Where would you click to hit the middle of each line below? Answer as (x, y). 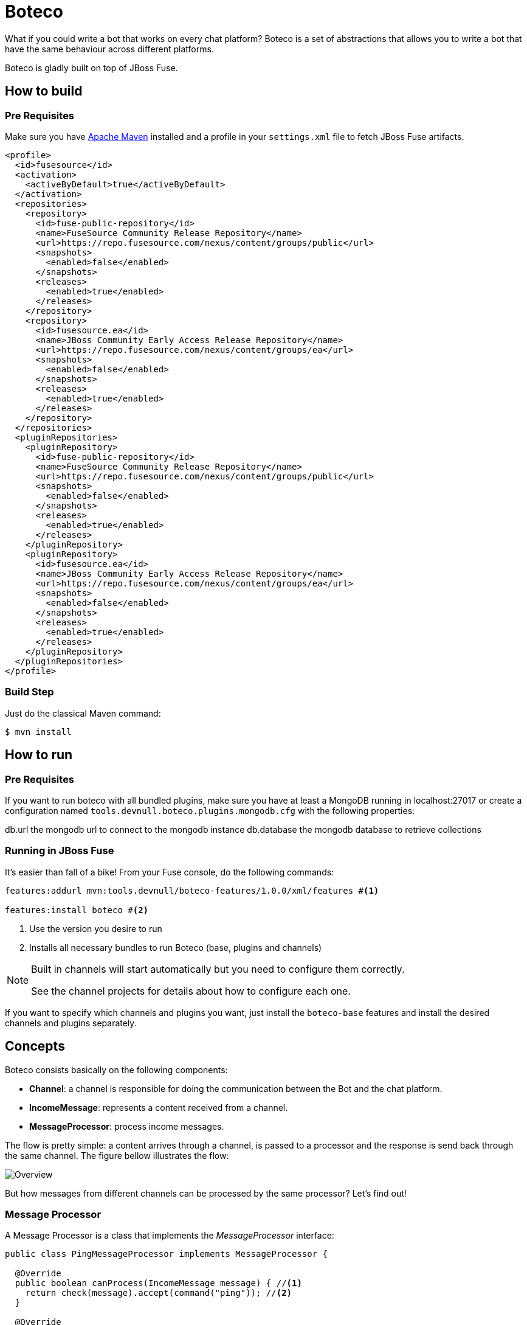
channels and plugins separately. (71, 1023)
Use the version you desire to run (96, 928)
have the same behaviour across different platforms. (109, 49)
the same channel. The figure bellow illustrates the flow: (117, 1155)
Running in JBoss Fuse (60, 851)
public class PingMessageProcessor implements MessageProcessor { (167, 1254)
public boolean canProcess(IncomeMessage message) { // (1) (158, 1283)
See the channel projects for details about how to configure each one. (191, 991)
